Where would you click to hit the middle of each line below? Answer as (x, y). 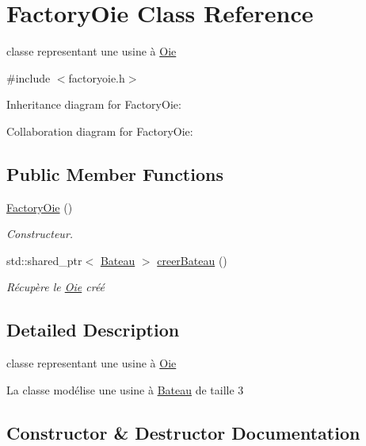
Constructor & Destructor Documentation (183, 432)
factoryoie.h (97, 77)
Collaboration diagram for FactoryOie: (100, 131)
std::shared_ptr (44, 260)
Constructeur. (40, 234)
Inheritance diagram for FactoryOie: (94, 104)
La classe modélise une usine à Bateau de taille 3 (125, 389)
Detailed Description (93, 330)
